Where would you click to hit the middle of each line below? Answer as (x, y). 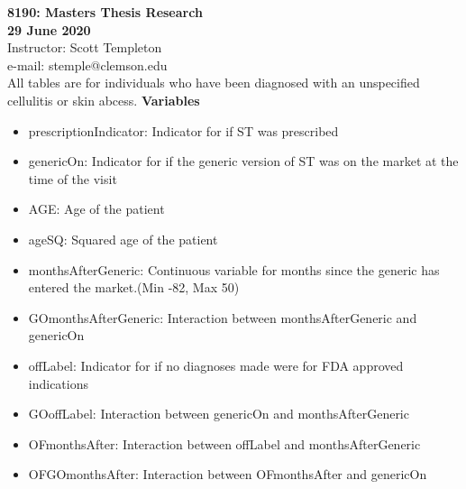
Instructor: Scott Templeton (85, 47)
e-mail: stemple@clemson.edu (87, 65)
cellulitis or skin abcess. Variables (104, 100)
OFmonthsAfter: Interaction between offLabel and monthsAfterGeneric (224, 443)
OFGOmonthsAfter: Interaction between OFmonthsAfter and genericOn (228, 474)
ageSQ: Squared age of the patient (123, 239)
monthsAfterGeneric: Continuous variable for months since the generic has (234, 269)
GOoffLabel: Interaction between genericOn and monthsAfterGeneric (219, 414)
